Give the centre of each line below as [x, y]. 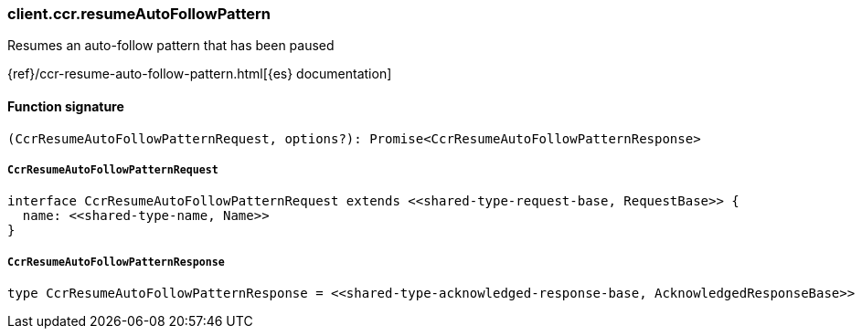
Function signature [66, 106]
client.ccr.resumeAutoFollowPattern [139, 14]
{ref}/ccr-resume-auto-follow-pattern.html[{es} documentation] [200, 74]
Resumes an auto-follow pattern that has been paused [171, 46]
